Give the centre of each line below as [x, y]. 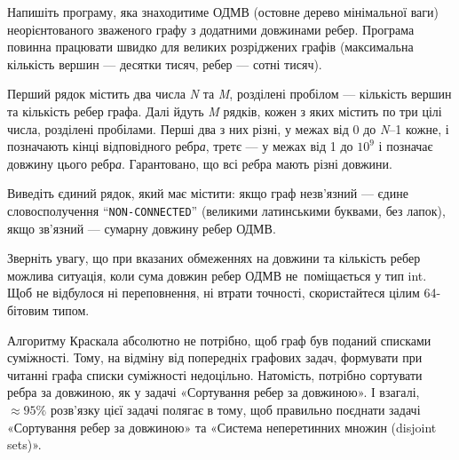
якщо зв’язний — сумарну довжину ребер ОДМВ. [142, 228]
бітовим [28, 309]
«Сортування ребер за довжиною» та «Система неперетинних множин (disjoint [222, 427]
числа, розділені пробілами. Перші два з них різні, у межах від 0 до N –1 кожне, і [228, 128]
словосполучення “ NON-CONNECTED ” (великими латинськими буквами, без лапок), [226, 210]
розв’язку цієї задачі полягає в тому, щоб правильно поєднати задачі [235, 409]
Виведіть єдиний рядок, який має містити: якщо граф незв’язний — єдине [208, 193]
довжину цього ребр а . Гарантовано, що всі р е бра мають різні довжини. [200, 163]
